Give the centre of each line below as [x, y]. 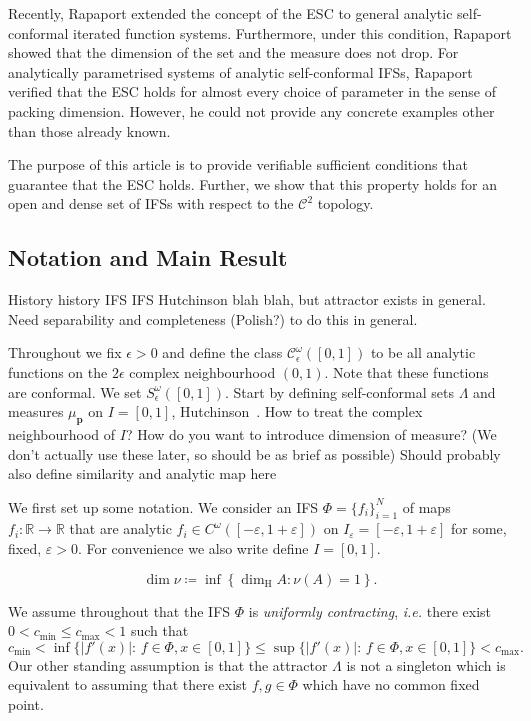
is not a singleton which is [426, 664]
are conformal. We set [75, 391]
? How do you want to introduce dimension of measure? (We [311, 433]
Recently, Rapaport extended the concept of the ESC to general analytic [230, 13]
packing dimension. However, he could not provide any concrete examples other [251, 110]
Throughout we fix [65, 352]
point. [26, 704]
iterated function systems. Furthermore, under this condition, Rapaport [292, 32]
